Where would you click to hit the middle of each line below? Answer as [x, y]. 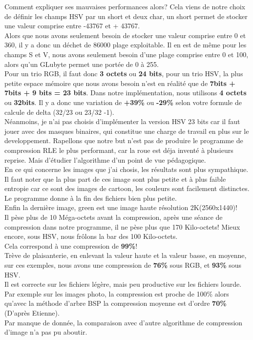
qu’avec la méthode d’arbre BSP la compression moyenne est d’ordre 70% [116, 303]
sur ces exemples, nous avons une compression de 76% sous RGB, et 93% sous [123, 265]
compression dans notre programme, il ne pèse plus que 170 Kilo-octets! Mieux [122, 226]
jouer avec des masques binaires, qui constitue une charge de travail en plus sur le [127, 131]
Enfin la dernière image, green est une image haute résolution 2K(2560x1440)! [121, 207]
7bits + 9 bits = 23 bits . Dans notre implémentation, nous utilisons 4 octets [126, 93]
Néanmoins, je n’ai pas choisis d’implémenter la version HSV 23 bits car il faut [122, 121]
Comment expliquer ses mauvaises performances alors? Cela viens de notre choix [125, 6]
